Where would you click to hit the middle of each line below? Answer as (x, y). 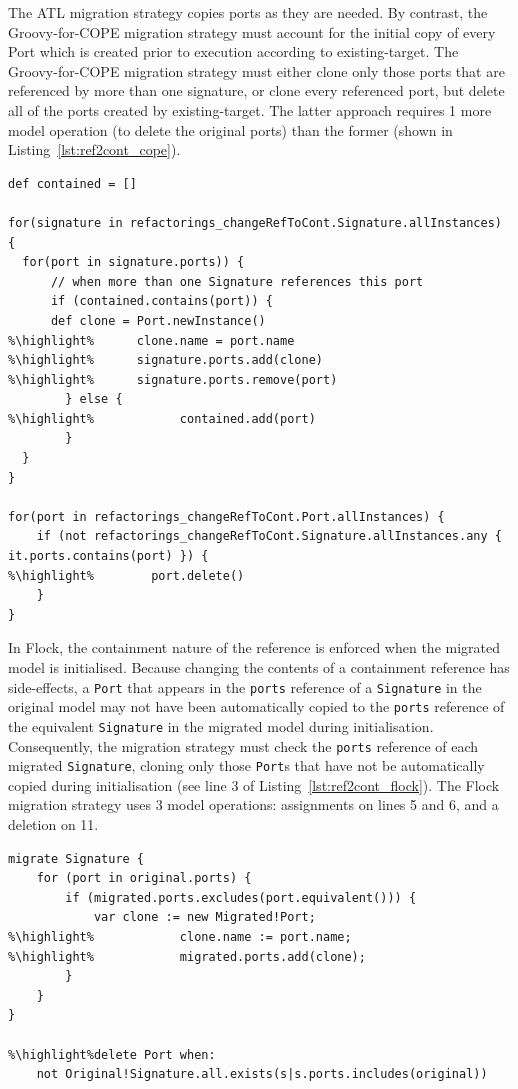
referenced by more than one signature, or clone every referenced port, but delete (256, 90)
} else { (94, 399)
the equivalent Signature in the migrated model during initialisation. (221, 725)
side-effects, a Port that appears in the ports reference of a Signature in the (245, 686)
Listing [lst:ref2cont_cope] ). (94, 149)
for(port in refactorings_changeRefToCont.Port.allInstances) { (226, 516)
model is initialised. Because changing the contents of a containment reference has (259, 667)
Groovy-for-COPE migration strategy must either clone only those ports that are (256, 70)
